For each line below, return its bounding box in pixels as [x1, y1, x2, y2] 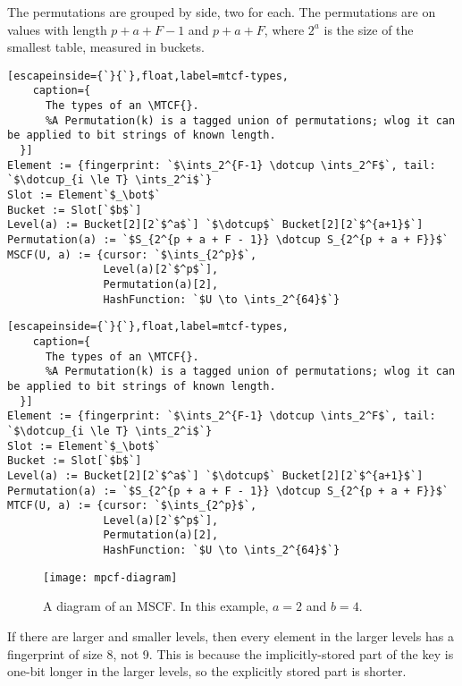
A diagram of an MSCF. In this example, [43, 597, 269, 615]
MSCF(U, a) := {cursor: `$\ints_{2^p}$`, [7, 248, 257, 261]
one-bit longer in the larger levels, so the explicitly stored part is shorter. [7, 662, 407, 681]
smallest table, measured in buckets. [7, 38, 205, 56]
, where [264, 20, 305, 38]
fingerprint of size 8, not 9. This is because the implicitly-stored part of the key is [7, 644, 454, 663]
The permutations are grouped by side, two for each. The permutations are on [7, 3, 436, 21]
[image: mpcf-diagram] [43, 571, 178, 584]
